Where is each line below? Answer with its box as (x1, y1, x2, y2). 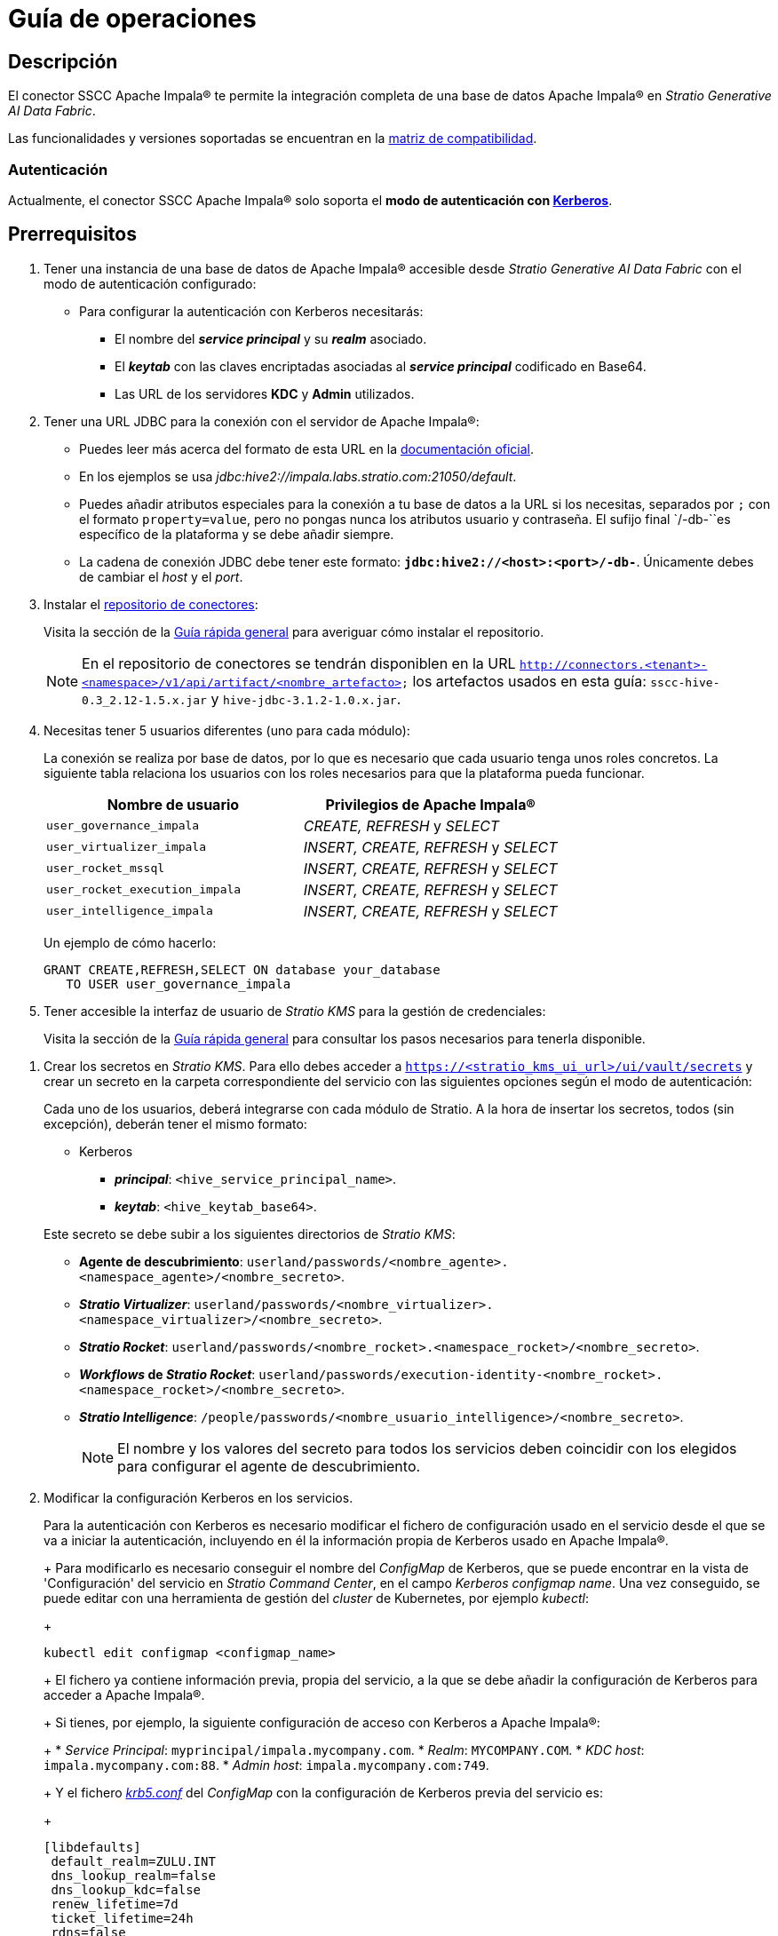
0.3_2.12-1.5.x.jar (82, 693, 207, 707)
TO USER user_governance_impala (66, 976, 291, 991)
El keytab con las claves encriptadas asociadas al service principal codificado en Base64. (115, 358, 647, 374)
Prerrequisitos (8, 223, 137, 246)
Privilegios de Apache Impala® (325, 795, 536, 813)
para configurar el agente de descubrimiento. (117, 1456, 421, 1475)
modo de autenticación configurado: (44, 275, 257, 291)
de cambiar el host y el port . (79, 568, 243, 584)
